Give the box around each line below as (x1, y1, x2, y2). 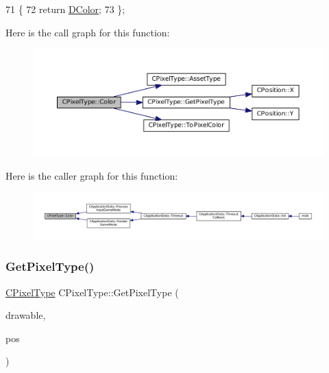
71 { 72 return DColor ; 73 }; (5, 2, 125, 16)
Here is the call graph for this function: (5, 25, 170, 39)
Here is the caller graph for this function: (5, 168, 178, 182)
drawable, (5, 308, 46, 322)
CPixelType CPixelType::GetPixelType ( (5, 285, 179, 299)
